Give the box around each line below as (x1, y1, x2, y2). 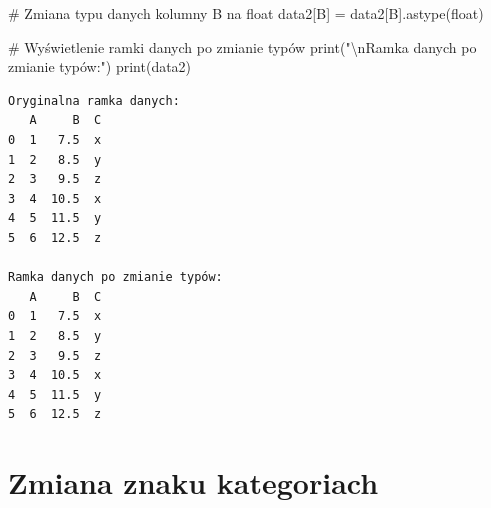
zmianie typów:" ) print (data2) (8, 56, 192, 77)
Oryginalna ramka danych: (8, 93, 180, 108)
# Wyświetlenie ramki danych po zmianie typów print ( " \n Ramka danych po (8, 36, 477, 57)
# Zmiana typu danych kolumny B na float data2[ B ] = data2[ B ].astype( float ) (8, 3, 484, 23)
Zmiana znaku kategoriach (8, 462, 379, 503)
